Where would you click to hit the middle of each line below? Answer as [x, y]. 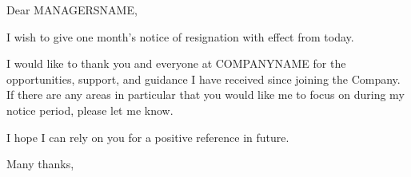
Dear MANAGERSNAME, [72, 10]
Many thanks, [40, 164]
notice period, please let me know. [90, 110]
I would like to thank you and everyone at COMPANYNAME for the [176, 63]
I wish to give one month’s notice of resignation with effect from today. [180, 36]
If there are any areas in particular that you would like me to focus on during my [205, 94]
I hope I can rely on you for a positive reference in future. [148, 137]
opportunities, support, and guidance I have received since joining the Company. [204, 79]
